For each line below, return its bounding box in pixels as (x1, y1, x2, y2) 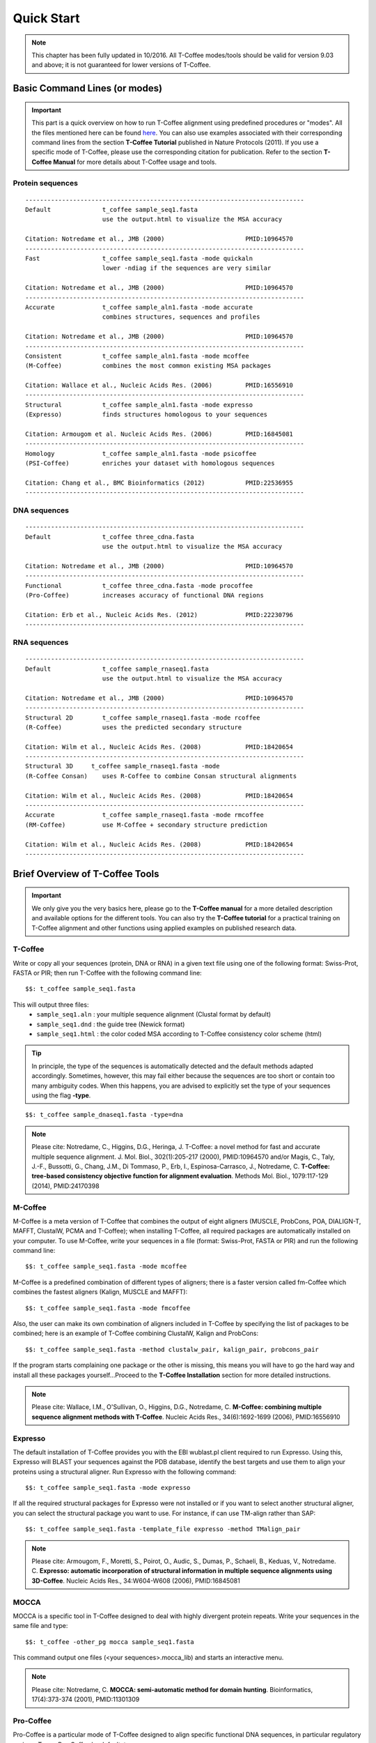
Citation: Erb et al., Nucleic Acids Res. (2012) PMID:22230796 (25, 611, 294, 618)
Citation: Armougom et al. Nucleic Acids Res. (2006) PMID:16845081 (25, 430, 294, 439)
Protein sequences (13, 178, 78, 188)
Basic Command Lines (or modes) (13, 82, 163, 94)
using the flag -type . (31, 1091, 91, 1099)
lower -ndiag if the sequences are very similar (102, 264, 272, 272)
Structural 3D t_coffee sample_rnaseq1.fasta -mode (25, 762, 220, 770)
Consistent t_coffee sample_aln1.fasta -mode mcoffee (25, 352, 250, 360)
